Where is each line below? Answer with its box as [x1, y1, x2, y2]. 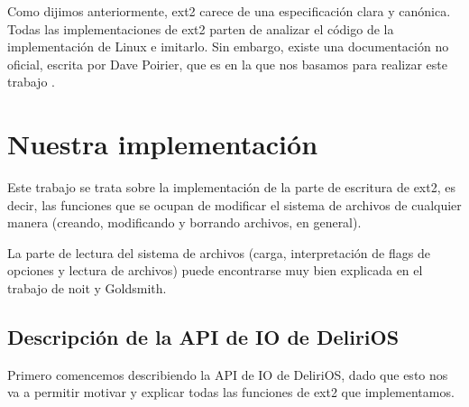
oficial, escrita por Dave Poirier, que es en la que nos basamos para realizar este [7, 54, 447, 73]
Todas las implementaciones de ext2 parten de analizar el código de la [7, 19, 394, 38]
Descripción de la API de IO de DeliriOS [7, 323, 400, 351]
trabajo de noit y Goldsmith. [7, 279, 167, 298]
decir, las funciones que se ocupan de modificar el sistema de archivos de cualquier [7, 195, 462, 214]
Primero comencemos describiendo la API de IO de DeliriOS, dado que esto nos [7, 365, 448, 384]
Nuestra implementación [7, 125, 318, 162]
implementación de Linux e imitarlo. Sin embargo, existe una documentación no [7, 37, 449, 56]
